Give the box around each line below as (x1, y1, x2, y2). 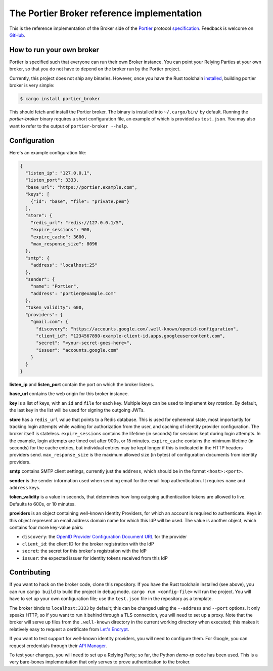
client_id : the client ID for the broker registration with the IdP (22, 540, 154, 547)
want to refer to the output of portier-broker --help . (9, 123, 128, 129)
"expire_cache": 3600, (30, 234, 87, 240)
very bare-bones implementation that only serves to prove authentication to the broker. (9, 659, 191, 665)
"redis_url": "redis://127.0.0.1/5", (30, 220, 124, 225)
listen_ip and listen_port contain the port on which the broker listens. (9, 381, 154, 387)
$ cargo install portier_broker (20, 96, 101, 101)
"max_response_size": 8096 (30, 241, 98, 246)
